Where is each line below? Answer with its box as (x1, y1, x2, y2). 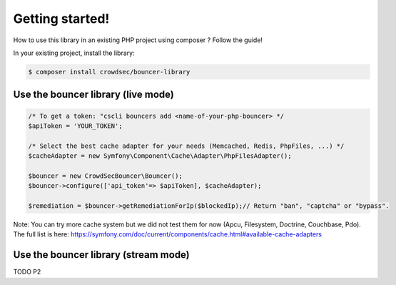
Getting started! (13, 11, 110, 26)
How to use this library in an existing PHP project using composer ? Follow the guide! (13, 36, 263, 44)
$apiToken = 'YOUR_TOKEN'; (28, 121, 123, 130)
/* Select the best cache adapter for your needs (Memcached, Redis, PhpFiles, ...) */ (28, 141, 345, 150)
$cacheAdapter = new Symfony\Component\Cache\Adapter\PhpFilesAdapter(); (28, 152, 292, 160)
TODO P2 (13, 268, 41, 276)
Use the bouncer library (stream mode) (13, 249, 191, 261)
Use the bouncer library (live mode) (13, 89, 174, 101)
